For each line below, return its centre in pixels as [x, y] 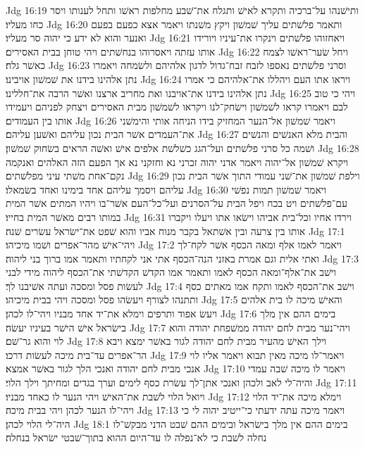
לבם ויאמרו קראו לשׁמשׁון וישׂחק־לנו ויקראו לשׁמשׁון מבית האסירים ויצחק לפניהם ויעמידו [177, 107]
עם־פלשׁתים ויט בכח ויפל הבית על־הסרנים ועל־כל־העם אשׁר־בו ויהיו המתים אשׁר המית [177, 203]
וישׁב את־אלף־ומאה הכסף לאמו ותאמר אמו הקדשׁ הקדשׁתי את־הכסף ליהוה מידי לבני [171, 272]
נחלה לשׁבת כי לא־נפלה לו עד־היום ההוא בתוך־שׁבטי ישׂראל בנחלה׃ [136, 437]
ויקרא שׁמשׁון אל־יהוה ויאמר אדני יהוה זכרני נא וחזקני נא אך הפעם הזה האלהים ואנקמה [177, 162]
